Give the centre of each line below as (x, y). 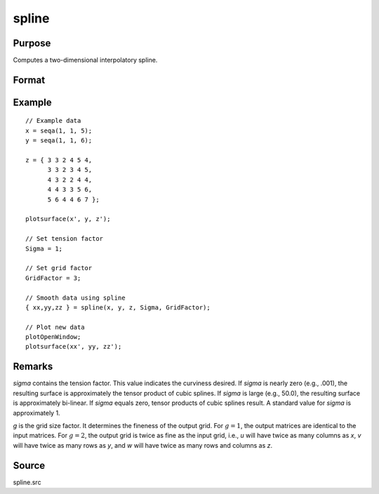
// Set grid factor (59, 268)
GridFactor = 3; (53, 278)
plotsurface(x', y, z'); (68, 219)
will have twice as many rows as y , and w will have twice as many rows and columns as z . (143, 445)
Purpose (32, 43)
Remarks (33, 367)
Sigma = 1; (44, 248)
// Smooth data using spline (75, 298)
